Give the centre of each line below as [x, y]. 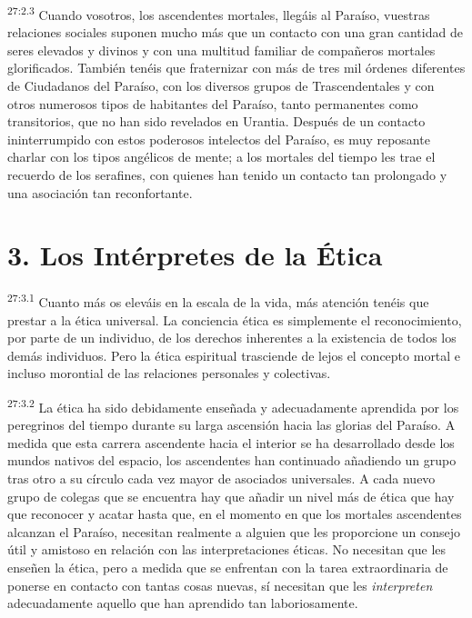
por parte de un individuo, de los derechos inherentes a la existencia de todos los [232, 338]
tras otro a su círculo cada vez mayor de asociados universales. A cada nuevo [221, 478]
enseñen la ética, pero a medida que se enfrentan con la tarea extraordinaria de [228, 567]
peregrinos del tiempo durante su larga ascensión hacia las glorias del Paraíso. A [231, 425]
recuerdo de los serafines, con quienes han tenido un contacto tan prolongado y [227, 174]
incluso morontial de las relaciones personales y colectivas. [169, 373]
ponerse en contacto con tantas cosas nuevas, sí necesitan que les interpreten [220, 585]
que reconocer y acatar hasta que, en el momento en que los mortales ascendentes [235, 514]
